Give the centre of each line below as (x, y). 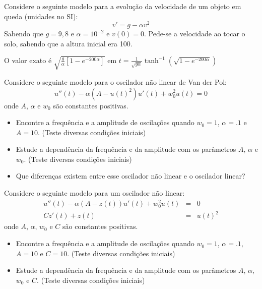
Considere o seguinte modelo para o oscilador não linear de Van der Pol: (116, 81)
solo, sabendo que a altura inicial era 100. (68, 43)
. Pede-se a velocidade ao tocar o (195, 34)
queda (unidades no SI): (41, 16)
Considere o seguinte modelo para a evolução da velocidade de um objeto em (123, 6)
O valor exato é (28, 60)
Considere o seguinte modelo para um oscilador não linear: (94, 193)
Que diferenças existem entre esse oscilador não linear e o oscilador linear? (130, 176)
